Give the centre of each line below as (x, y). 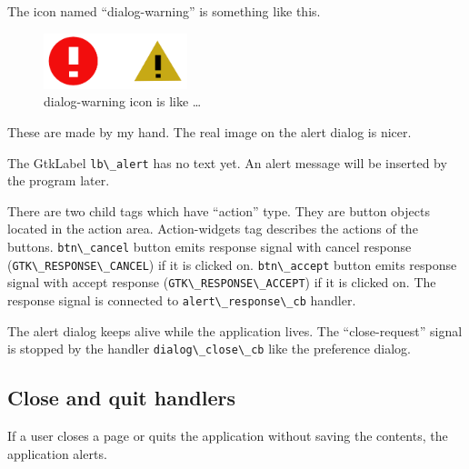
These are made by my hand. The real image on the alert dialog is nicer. (210, 132)
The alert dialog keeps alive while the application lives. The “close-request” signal (235, 330)
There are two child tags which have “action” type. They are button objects (219, 210)
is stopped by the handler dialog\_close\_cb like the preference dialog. (209, 349)
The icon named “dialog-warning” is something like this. (164, 11)
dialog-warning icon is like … (123, 101)
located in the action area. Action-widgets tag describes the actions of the (213, 229)
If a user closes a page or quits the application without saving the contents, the (228, 436)
